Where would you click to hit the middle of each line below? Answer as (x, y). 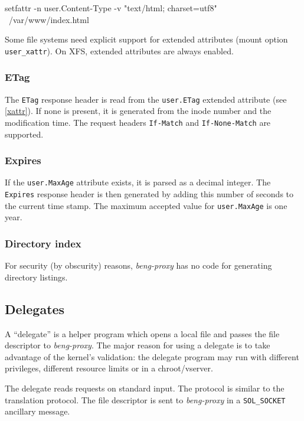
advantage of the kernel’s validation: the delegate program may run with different (152, 356)
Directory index (43, 243)
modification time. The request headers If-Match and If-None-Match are (138, 122)
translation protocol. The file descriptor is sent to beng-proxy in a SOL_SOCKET (145, 399)
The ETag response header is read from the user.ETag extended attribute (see (146, 99)
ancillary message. (37, 411)
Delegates (35, 309)
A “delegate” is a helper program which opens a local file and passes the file (142, 333)
